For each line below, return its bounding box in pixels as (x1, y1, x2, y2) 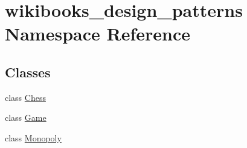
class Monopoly (5, 131, 62, 144)
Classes (5, 62, 51, 81)
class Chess (5, 91, 46, 103)
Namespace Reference (5, 21, 190, 46)
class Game (5, 111, 47, 124)
